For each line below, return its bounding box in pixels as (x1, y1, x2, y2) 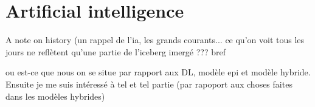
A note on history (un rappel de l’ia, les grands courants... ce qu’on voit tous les (5, 33, 305, 46)
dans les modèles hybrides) (5, 89, 105, 102)
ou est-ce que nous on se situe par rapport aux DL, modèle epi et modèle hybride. (5, 66, 311, 78)
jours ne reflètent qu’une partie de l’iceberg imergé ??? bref (5, 45, 226, 58)
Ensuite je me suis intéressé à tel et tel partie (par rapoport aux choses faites (5, 77, 292, 90)
